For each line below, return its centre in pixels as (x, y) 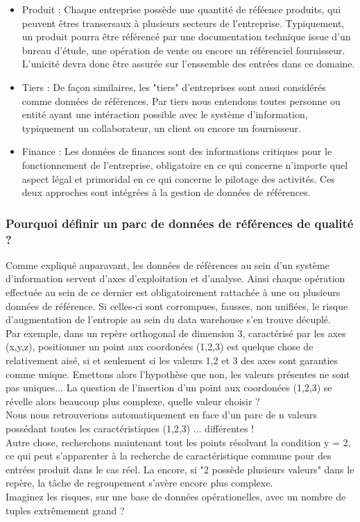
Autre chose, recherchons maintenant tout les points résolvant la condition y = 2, (178, 442)
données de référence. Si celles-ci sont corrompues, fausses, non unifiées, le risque (177, 305)
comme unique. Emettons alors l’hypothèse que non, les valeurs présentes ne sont (178, 374)
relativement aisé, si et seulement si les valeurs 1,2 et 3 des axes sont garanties (172, 360)
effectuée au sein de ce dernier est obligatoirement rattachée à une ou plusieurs (173, 292)
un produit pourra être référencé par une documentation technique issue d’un (186, 36)
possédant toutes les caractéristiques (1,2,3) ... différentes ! (130, 428)
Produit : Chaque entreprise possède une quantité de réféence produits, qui (181, 9)
